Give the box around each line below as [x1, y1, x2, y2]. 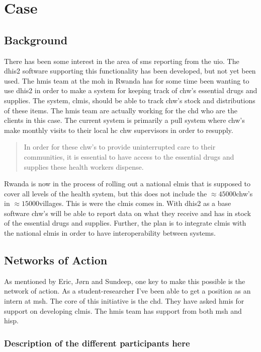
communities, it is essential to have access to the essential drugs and [24, 151, 234, 162]
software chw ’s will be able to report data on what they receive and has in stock [4, 207, 251, 218]
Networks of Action [4, 252, 108, 268]
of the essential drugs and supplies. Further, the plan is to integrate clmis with [4, 218, 246, 228]
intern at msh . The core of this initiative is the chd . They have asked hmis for [4, 296, 244, 306]
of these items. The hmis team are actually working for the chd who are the [4, 105, 237, 115]
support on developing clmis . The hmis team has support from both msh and [4, 305, 242, 316]
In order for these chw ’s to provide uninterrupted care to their [24, 142, 216, 152]
